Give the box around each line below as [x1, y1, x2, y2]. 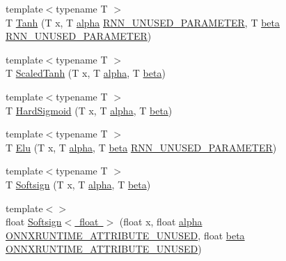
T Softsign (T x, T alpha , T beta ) [6, 177, 151, 191]
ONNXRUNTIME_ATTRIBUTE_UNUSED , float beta [6, 228, 245, 242]
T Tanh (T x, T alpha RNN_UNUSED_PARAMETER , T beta [6, 15, 280, 29]
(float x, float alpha [119, 214, 202, 229]
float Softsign [6, 214, 62, 229]
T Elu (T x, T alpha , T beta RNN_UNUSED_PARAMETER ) [6, 140, 277, 154]
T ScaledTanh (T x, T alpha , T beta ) [6, 66, 166, 80]
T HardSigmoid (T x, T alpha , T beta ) [6, 103, 173, 117]
